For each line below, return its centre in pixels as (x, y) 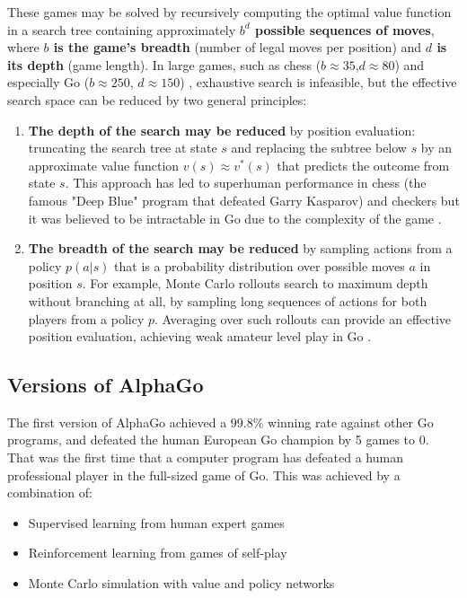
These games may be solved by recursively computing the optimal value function (229, 12)
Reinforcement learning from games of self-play (158, 553)
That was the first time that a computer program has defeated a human (205, 457)
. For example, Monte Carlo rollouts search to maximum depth (255, 283)
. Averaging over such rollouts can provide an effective (303, 318)
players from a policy (86, 318)
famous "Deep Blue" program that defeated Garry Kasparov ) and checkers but (244, 200)
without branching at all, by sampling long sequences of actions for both (228, 300)
